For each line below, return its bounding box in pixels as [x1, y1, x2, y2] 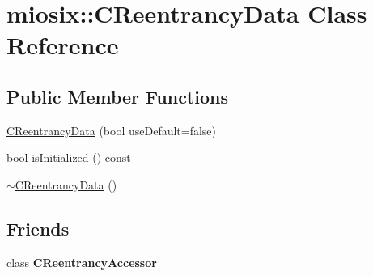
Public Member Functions [6, 83, 228, 108]
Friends [6, 215, 70, 240]
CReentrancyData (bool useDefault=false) [6, 121, 217, 138]
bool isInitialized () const [6, 149, 131, 166]
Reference [6, 28, 119, 62]
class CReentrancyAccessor [6, 253, 157, 270]
